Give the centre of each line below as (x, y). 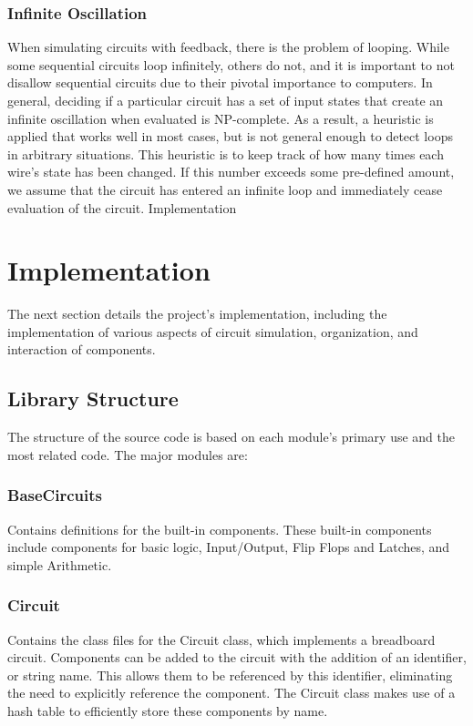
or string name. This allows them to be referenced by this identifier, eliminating (230, 675)
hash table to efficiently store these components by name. (168, 711)
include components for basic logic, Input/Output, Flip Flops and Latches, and (229, 547)
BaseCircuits (55, 495)
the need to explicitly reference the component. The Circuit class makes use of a (231, 693)
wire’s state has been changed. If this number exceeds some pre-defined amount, (231, 172)
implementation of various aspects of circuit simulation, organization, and (213, 331)
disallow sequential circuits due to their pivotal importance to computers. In (220, 82)
